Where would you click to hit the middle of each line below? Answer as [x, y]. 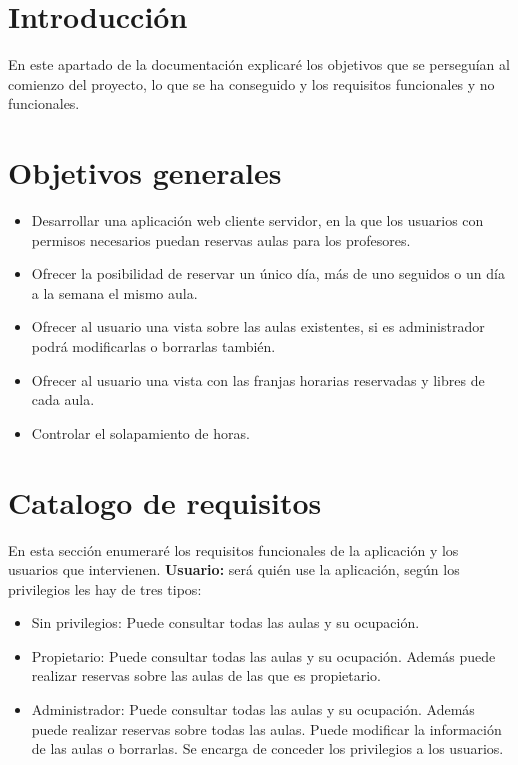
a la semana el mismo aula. [114, 292]
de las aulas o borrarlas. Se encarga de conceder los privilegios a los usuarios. [267, 748]
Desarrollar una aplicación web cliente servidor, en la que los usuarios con [257, 220]
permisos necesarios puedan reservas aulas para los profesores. [221, 239]
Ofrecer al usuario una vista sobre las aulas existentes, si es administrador [258, 326]
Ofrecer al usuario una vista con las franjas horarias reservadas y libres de [258, 379]
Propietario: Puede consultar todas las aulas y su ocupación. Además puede [263, 655]
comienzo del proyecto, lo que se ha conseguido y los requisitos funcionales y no [251, 83]
